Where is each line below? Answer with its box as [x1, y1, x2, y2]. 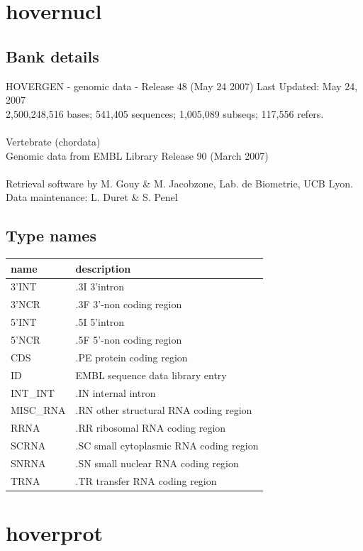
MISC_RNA [11, 403, 66, 418]
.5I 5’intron [75, 315, 125, 329]
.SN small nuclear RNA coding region [75, 455, 239, 470]
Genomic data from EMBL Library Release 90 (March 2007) [6, 148, 269, 163]
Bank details [6, 45, 99, 67]
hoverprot [6, 518, 104, 547]
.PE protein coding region [75, 349, 188, 364]
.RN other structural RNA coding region [75, 403, 252, 418]
